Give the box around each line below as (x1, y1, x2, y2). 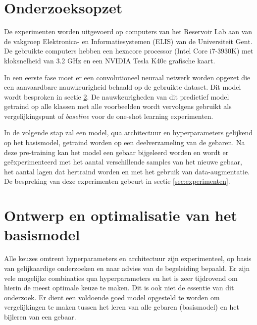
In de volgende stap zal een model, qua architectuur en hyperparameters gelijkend (4, 127, 253, 138)
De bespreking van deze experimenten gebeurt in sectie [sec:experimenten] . (4, 176, 230, 186)
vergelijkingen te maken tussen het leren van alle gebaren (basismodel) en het (4, 302, 239, 312)
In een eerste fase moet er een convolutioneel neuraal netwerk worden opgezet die (4, 72, 251, 82)
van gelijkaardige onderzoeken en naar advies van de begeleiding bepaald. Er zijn (4, 263, 250, 273)
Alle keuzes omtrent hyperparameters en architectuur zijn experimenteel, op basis (4, 253, 252, 264)
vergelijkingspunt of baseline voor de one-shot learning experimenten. (4, 110, 213, 121)
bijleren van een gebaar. (4, 311, 76, 322)
